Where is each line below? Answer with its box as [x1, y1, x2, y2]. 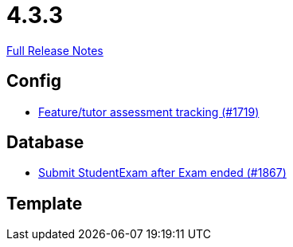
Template [6, 193, 83, 214]
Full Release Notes [6, 43, 104, 57]
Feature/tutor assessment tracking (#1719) [38, 104, 260, 119]
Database [6, 132, 84, 153]
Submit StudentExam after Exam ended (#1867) [38, 166, 287, 180]
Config [6, 71, 61, 92]
